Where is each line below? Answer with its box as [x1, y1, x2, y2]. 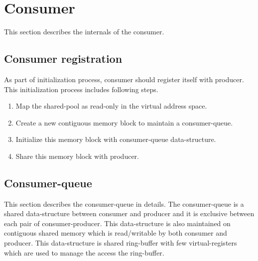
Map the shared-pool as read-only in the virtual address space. [15, 101, 207, 111]
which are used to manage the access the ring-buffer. [4, 247, 164, 258]
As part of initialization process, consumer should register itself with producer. [4, 74, 244, 84]
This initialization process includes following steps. [4, 84, 158, 94]
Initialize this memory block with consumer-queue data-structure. [15, 134, 216, 144]
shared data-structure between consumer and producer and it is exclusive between [4, 208, 255, 219]
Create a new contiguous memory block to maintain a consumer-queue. [15, 117, 233, 128]
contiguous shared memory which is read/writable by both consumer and [4, 228, 227, 238]
